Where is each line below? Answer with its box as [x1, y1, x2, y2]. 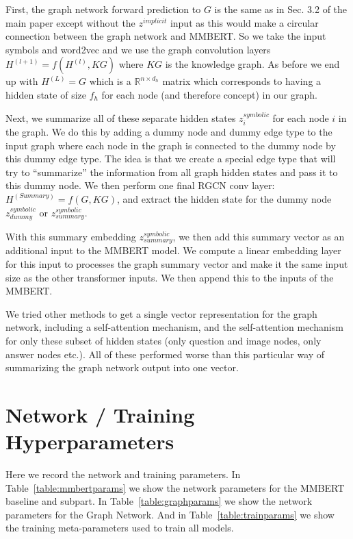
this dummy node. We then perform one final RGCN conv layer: [5, 178, 275, 192]
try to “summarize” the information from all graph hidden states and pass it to [5, 164, 338, 179]
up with [5, 74, 38, 88]
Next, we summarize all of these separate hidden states [5, 110, 236, 125]
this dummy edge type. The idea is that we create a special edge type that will [5, 151, 336, 166]
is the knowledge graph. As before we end [165, 57, 340, 71]
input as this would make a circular [170, 15, 319, 29]
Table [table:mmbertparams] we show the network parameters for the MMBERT [5, 480, 345, 494]
